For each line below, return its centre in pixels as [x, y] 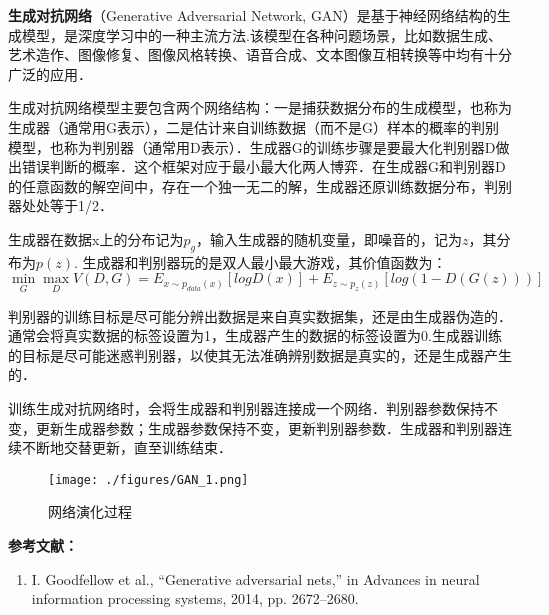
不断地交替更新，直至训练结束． [126, 447]
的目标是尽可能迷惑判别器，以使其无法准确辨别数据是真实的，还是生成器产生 [260, 354]
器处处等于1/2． [60, 205]
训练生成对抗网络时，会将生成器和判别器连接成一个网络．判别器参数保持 [246, 407]
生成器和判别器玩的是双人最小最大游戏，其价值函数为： [264, 261]
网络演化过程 [90, 511]
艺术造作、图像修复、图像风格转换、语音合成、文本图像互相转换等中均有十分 [260, 54]
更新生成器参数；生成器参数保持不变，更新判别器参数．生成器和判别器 [266, 427]
